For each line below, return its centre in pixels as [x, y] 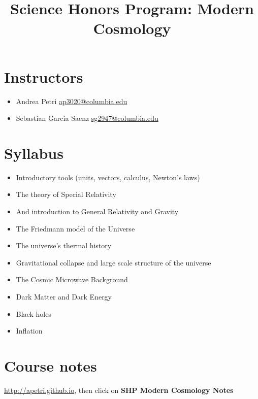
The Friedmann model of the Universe [75, 228]
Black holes [34, 313]
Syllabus [34, 153]
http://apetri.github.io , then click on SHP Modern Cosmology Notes [119, 390]
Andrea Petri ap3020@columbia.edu [72, 101]
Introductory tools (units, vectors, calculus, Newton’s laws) [108, 177]
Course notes [51, 365]
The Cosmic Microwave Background [72, 279]
